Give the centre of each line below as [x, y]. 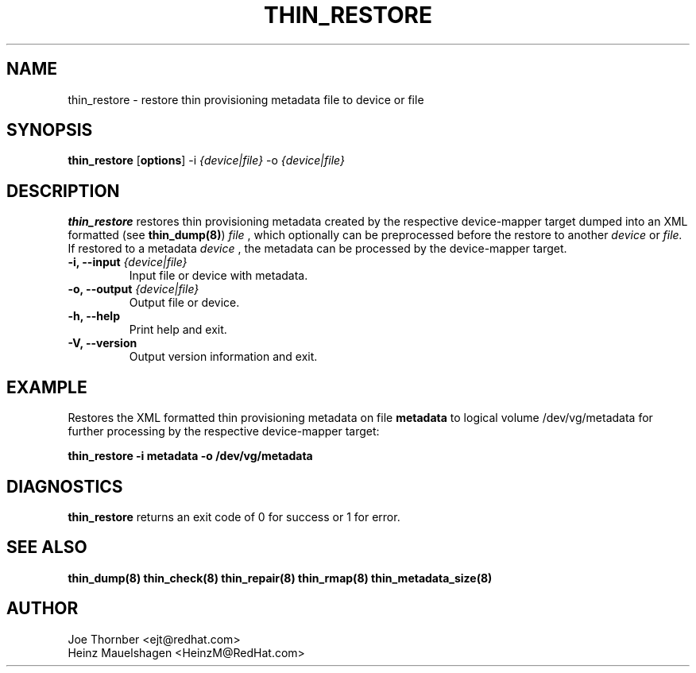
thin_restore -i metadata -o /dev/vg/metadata [190, 456]
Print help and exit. [178, 330]
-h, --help [94, 316]
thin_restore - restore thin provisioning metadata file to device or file [246, 99]
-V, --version [102, 343]
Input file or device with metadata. [218, 276]
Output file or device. [184, 303]
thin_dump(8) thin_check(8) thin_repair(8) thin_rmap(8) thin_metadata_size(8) [280, 578]
